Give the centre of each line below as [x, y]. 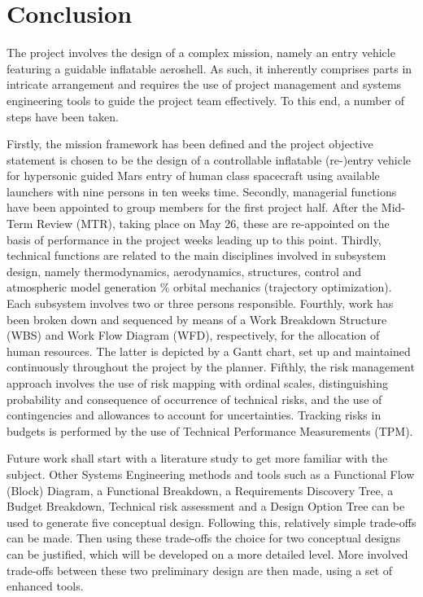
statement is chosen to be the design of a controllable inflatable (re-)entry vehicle [209, 159]
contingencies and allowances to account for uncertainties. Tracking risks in [194, 415]
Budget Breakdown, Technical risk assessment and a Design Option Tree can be [206, 506]
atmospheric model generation [82, 287]
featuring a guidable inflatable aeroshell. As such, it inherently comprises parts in [209, 68]
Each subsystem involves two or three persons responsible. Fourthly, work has [200, 303]
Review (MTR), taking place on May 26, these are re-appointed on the [213, 224]
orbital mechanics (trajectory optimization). [283, 287]
